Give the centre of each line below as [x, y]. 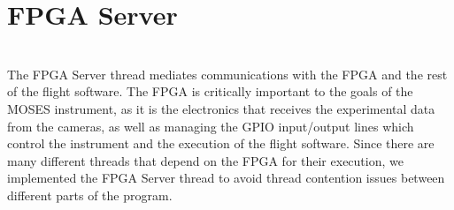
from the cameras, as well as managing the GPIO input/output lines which [211, 126]
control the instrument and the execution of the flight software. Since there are [221, 143]
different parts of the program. [90, 195]
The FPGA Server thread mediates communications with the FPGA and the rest [227, 74]
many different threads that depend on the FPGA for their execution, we [205, 160]
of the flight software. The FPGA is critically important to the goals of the [210, 91]
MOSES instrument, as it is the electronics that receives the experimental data [221, 108]
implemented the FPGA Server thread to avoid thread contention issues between [226, 178]
